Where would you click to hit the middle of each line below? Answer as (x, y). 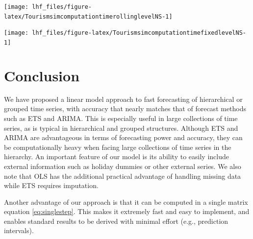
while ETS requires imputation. (51, 185)
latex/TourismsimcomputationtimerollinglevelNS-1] (88, 16)
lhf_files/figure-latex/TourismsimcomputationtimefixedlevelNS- (139, 33)
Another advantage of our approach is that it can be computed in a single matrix (126, 202)
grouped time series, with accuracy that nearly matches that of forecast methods (125, 108)
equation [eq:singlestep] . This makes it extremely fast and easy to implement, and (127, 211)
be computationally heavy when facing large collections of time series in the (118, 147)
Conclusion (42, 75)
